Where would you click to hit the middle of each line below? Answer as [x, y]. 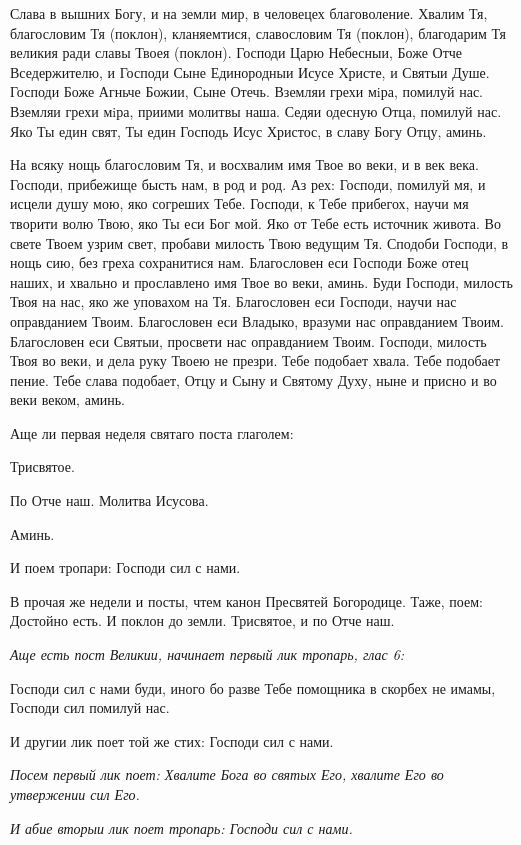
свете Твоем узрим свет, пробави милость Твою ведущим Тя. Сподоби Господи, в [259, 242]
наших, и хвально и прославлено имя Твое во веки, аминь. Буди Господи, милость [261, 281]
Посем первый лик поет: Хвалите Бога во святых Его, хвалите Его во [227, 774]
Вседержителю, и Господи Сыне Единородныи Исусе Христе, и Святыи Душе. [250, 71]
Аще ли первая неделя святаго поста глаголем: [152, 432]
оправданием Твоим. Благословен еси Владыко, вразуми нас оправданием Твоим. [257, 320]
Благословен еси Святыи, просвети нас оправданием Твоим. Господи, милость [248, 340]
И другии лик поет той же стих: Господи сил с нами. [172, 740]
